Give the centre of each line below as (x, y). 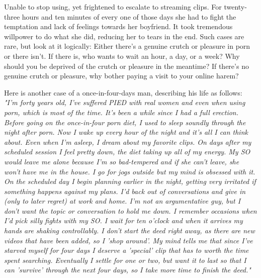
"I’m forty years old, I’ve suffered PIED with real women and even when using (125, 102)
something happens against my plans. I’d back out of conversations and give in (125, 191)
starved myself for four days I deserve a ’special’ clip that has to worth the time (126, 250)
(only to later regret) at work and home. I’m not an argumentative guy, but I (122, 201)
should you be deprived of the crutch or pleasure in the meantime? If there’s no (126, 66)
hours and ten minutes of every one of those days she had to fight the (129, 16)
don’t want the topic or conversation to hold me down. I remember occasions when (130, 210)
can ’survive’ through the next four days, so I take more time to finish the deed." (127, 270)
